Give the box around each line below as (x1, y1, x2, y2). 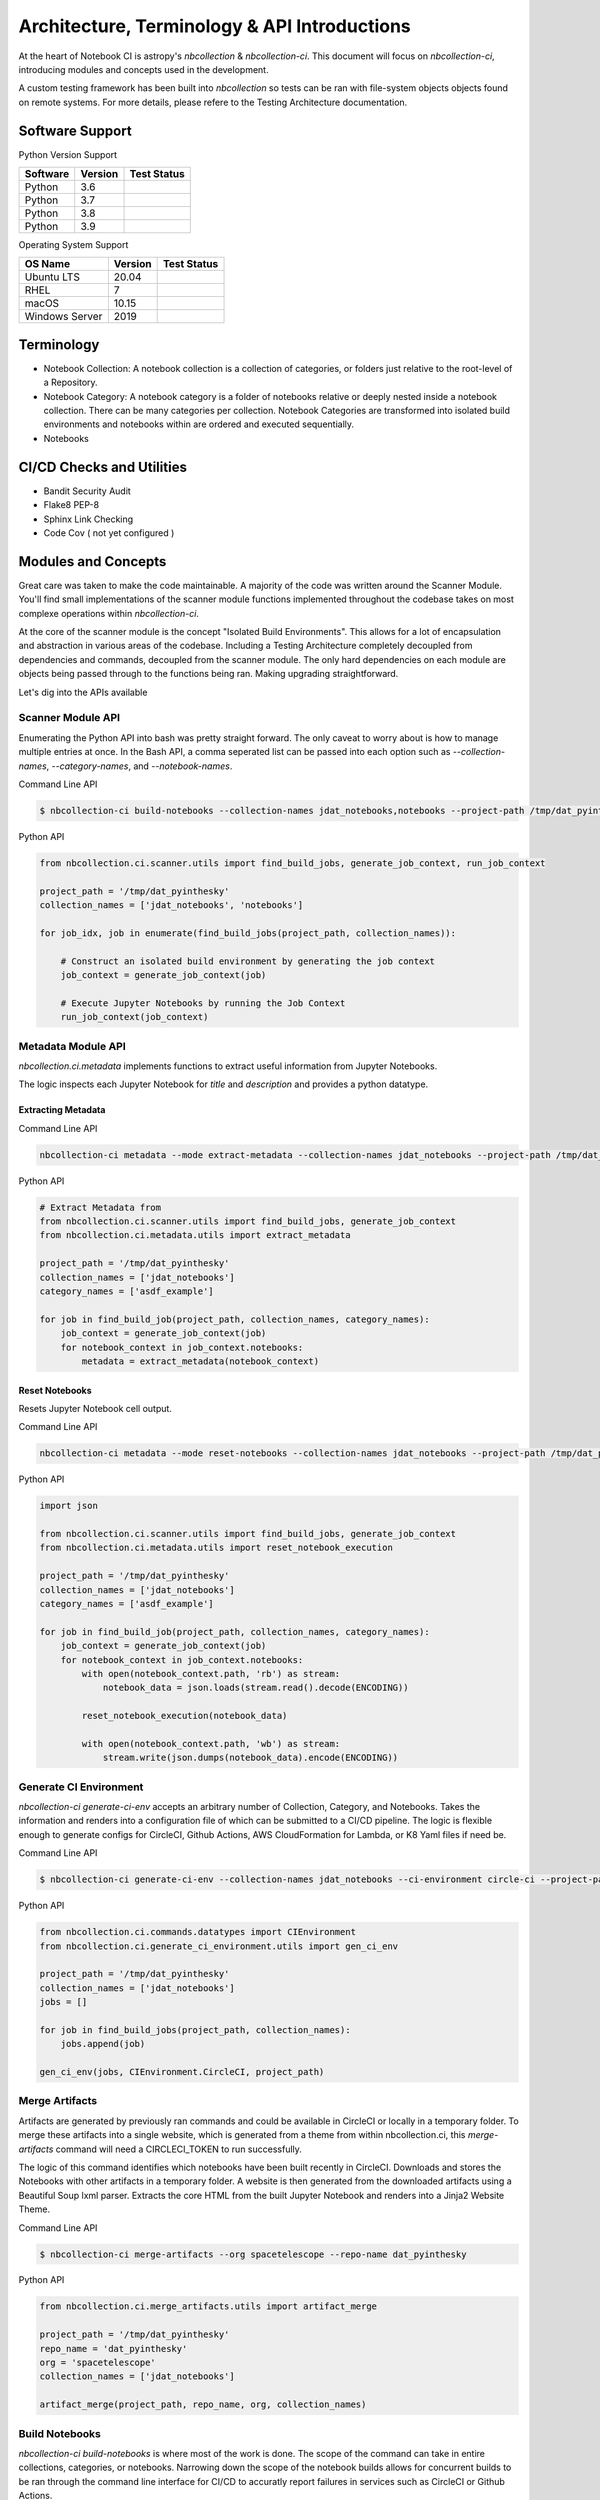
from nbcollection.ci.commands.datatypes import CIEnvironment (39, 1926, 357, 1938)
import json (39, 1500, 99, 1512)
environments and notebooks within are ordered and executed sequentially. (43, 418, 355, 430)
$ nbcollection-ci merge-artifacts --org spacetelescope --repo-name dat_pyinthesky (39, 2248, 467, 2260)
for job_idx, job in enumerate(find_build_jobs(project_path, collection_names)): (39, 927, 457, 939)
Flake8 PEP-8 (43, 499, 100, 511)
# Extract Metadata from (39, 1201, 162, 1213)
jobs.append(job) (60, 2038, 146, 2050)
